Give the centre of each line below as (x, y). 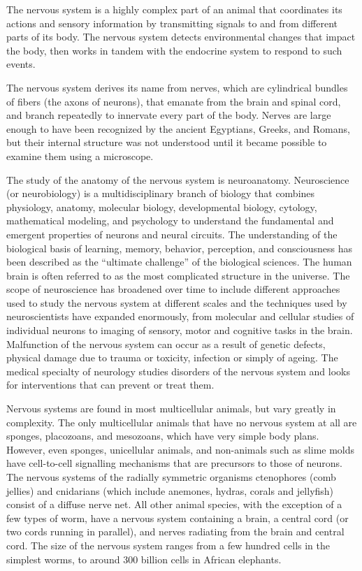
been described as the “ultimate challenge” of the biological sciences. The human (179, 262)
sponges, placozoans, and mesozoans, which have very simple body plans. (163, 436)
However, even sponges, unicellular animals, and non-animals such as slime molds (181, 449)
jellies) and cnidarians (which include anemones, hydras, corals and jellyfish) (170, 490)
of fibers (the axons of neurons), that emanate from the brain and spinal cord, (174, 101)
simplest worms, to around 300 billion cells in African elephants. (144, 559)
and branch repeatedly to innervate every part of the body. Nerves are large (169, 115)
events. (21, 64)
